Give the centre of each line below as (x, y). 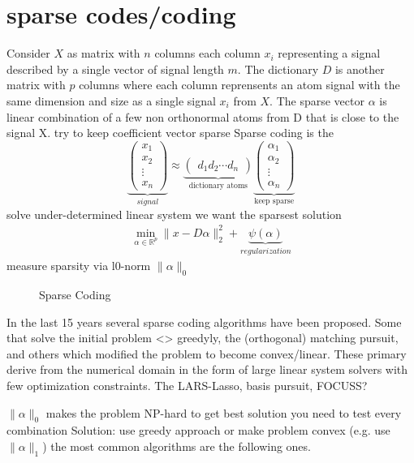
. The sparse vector (317, 100)
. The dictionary (278, 69)
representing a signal (329, 53)
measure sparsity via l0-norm (79, 266)
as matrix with (103, 53)
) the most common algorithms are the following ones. (177, 446)
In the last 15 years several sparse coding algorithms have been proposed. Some (204, 322)
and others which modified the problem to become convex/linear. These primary (207, 353)
